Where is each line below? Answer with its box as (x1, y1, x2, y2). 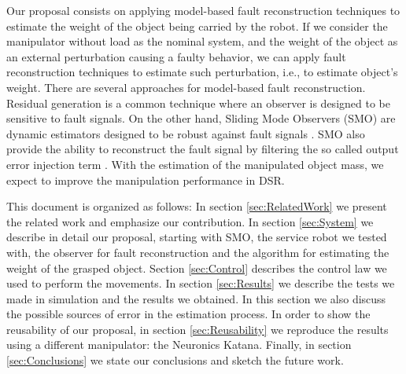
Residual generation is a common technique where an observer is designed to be (6, 94, 390, 111)
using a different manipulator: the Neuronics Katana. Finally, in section (6, 336, 352, 353)
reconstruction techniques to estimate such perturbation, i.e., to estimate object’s (6, 64, 398, 80)
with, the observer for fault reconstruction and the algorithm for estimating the (6, 244, 389, 260)
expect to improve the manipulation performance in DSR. (6, 171, 285, 188)
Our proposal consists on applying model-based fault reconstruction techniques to (6, 2, 400, 18)
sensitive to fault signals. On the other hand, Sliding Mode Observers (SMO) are (6, 110, 396, 126)
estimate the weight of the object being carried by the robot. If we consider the (6, 17, 388, 34)
